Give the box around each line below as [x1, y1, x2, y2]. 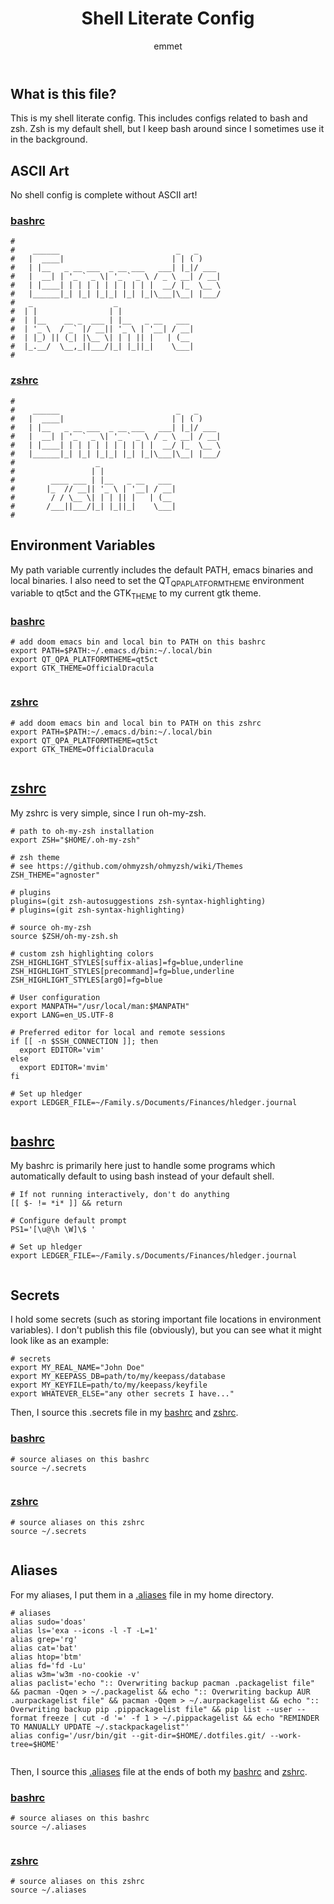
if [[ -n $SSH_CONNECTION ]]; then [10, 1036, 159, 1046]
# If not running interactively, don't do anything [10, 1190, 230, 1200]
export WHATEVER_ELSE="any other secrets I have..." [10, 1389, 235, 1399]
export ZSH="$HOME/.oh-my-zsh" [10, 835, 141, 845]
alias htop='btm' [10, 1652, 83, 1662]
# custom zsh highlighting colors [10, 948, 155, 959]
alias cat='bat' [10, 1643, 78, 1653]
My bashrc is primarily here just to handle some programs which [10, 1160, 276, 1172]
